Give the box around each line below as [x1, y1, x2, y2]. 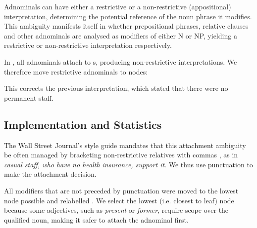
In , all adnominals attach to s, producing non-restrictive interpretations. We [4, 56, 237, 67]
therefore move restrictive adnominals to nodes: [4, 66, 148, 76]
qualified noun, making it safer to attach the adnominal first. [4, 214, 189, 225]
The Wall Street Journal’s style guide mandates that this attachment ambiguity [4, 140, 246, 150]
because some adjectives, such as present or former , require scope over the [4, 205, 229, 215]
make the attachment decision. [4, 169, 97, 179]
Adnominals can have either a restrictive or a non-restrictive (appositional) [4, 1, 231, 11]
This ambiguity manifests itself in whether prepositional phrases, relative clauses [4, 21, 249, 31]
